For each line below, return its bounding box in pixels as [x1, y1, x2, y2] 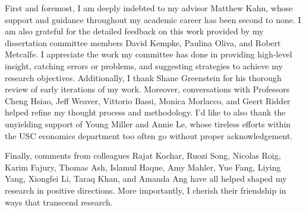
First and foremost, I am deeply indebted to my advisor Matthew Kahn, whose [5, 2, 293, 14]
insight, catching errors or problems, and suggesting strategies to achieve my [5, 59, 283, 72]
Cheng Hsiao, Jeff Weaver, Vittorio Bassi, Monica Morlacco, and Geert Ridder [5, 94, 291, 107]
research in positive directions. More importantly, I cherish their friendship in [5, 184, 286, 196]
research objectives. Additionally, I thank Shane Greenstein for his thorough [5, 71, 282, 83]
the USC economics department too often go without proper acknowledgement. [5, 129, 293, 142]
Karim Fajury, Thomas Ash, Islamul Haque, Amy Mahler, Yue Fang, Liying [5, 160, 281, 173]
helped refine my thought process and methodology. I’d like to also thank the [5, 106, 286, 118]
